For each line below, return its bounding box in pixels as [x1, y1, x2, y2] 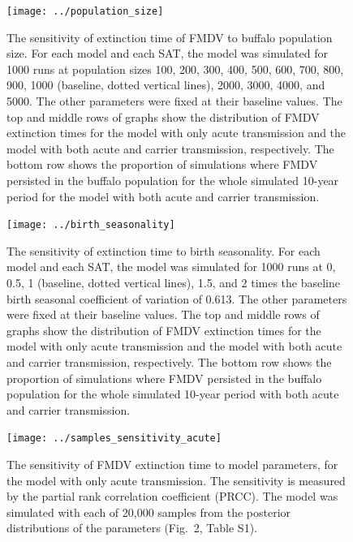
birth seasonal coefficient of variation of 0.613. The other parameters [6, 290, 347, 307]
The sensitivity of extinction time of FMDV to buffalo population [6, 28, 333, 45]
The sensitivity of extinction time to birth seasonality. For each [6, 242, 321, 259]
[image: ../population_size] [6, 6, 164, 17]
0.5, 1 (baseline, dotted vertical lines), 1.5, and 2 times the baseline [6, 274, 340, 291]
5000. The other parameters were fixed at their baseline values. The [6, 92, 342, 110]
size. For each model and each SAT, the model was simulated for [6, 45, 328, 62]
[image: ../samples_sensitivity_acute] [6, 432, 222, 445]
